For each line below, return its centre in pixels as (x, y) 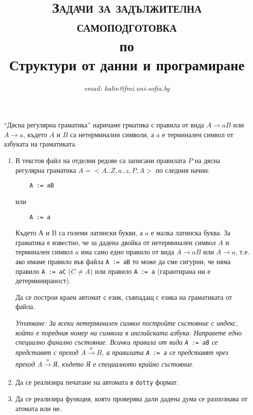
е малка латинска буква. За (191, 233)
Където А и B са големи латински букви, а (79, 233)
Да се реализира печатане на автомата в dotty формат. (97, 382)
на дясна (207, 160)
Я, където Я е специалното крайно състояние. (124, 363)
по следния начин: (183, 170)
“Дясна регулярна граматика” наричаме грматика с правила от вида (104, 125)
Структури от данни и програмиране (127, 64)
